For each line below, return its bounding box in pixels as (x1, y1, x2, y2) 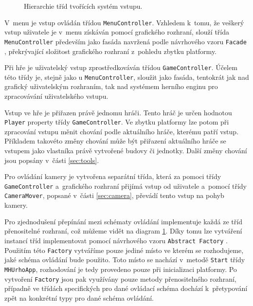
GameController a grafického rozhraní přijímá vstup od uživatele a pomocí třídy (4, 180, 247, 191)
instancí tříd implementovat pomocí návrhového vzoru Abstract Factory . (4, 235, 228, 245)
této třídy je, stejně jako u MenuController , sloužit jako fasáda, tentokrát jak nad (4, 72, 249, 82)
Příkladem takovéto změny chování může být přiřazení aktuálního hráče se (4, 136, 226, 146)
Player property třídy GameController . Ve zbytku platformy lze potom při (4, 117, 229, 127)
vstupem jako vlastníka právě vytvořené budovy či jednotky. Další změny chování (4, 145, 247, 156)
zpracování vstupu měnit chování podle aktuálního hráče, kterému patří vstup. (4, 126, 239, 136)
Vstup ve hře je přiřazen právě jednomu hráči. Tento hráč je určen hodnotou (4, 107, 232, 117)
